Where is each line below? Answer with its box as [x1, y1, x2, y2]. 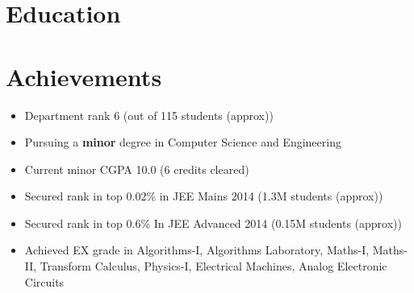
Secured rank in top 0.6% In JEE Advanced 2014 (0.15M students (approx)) [24, 214, 402, 231]
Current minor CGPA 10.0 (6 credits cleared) [24, 160, 249, 177]
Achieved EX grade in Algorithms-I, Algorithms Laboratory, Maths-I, [24, 241, 370, 258]
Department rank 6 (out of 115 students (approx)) [24, 106, 274, 123]
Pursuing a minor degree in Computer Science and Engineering [24, 134, 341, 151]
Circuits [24, 273, 65, 290]
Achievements [6, 60, 162, 93]
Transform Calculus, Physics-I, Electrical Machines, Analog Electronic [40, 258, 387, 274]
